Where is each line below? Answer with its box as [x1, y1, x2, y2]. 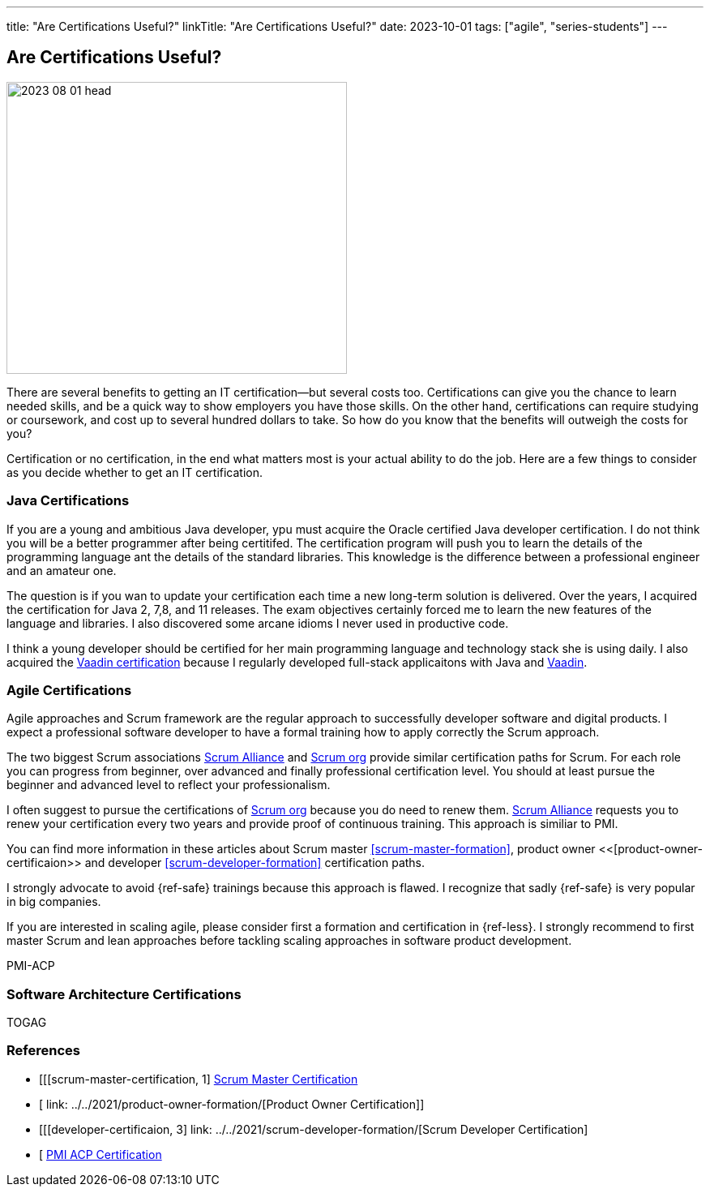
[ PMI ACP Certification [39, 1147, 162, 1161]
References [6, 1042, 80, 1059]
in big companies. [6, 895, 101, 909]
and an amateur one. [6, 563, 117, 577]
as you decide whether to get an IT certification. [6, 465, 263, 479]
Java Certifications [6, 492, 130, 509]
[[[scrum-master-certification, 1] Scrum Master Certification [39, 1071, 358, 1086]
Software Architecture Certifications [6, 985, 242, 1002]
